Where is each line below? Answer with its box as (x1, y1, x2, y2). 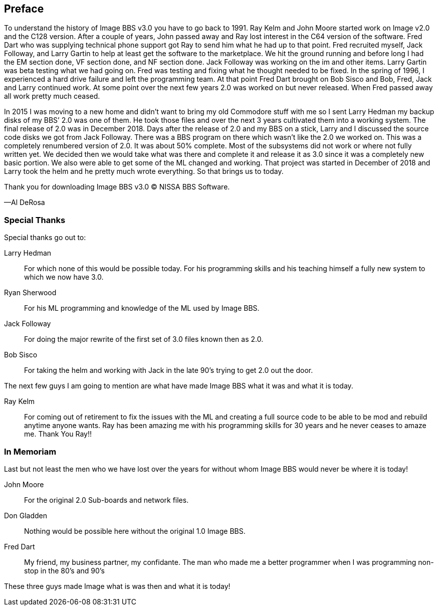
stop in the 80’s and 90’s (24, 566, 105, 575)
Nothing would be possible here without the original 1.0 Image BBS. (24, 526, 246, 535)
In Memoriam (4, 446, 57, 457)
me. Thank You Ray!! (24, 430, 92, 439)
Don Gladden (4, 511, 47, 520)
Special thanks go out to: (4, 233, 86, 242)
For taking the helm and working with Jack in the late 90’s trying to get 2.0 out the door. (24, 366, 313, 375)
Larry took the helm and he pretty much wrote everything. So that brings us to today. (4, 167, 284, 176)
